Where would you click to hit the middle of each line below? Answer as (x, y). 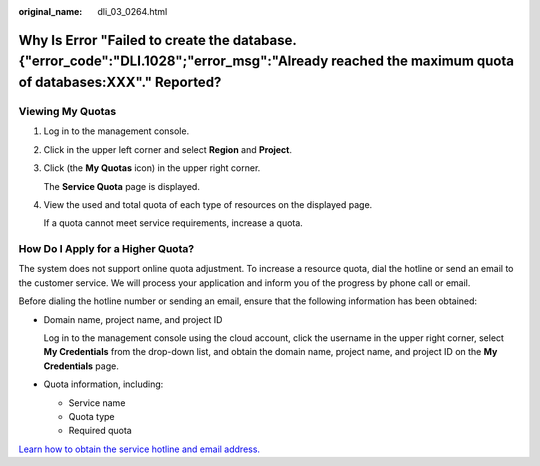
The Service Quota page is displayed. (121, 186)
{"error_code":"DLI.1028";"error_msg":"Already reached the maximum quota (266, 61)
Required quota (100, 431)
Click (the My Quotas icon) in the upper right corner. (152, 168)
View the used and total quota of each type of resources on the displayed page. (208, 204)
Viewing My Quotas (67, 111)
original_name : (50, 11)
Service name (97, 402)
